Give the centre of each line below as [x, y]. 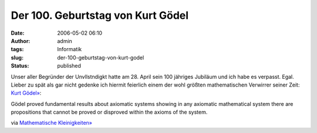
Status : [20, 66]
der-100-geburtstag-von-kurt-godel [101, 57]
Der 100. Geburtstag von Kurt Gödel [100, 15]
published [69, 66]
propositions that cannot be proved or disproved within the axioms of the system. [109, 112]
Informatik [70, 49]
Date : [18, 33]
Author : [21, 41]
